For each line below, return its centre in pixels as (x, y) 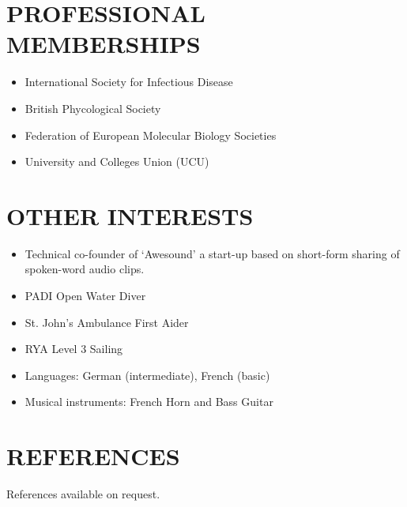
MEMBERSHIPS (104, 44)
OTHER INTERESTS (130, 215)
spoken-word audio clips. (85, 269)
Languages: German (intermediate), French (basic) (147, 375)
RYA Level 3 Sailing (74, 349)
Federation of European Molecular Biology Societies (151, 135)
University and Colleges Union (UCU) (117, 161)
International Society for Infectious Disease (129, 82)
